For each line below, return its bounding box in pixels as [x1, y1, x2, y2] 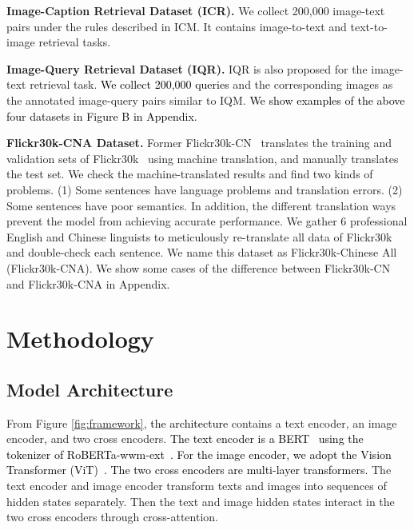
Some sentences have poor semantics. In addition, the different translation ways [6, 197, 396, 213]
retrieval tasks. [38, 34, 111, 50]
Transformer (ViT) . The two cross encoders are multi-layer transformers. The [6, 461, 392, 478]
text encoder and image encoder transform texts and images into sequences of [6, 477, 387, 494]
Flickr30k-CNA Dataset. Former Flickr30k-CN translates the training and [6, 134, 392, 151]
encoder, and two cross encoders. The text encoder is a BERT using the [6, 430, 364, 447]
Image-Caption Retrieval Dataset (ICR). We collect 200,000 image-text [6, 2, 385, 18]
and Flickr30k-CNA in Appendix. [6, 275, 170, 292]
